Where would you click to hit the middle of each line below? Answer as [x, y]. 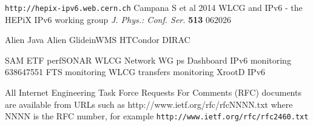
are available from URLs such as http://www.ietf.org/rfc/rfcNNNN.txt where [149, 104]
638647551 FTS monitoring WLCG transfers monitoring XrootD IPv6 [135, 72]
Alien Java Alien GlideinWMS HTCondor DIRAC [98, 40]
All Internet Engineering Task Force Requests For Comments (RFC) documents [153, 92]
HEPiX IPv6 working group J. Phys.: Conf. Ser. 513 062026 [118, 19]
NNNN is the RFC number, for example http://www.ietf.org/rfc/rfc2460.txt [157, 116]
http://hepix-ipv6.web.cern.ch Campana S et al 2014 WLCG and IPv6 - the [154, 7]
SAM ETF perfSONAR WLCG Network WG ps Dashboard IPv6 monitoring [148, 60]
